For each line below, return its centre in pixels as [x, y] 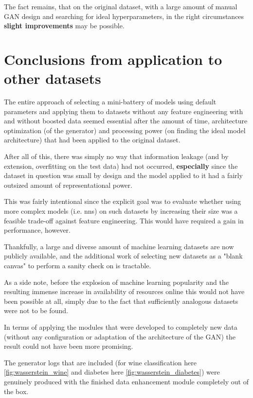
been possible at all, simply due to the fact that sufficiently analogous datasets [121, 301]
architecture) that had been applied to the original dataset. [92, 140]
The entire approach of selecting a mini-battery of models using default [110, 102]
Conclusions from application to [113, 59]
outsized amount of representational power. [68, 185]
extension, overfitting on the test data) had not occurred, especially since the [121, 166]
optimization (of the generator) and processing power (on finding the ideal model [125, 130]
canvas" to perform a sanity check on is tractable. [78, 265]
